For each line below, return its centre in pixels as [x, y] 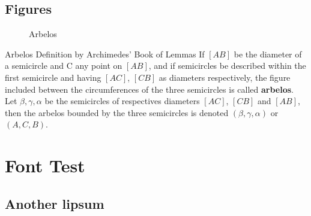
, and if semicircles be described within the [227, 66]
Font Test [45, 165]
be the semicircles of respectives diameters [122, 101]
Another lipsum [55, 203]
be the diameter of [268, 54]
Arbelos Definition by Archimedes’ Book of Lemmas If [105, 54]
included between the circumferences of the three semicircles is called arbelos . [149, 89]
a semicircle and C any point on [64, 66]
